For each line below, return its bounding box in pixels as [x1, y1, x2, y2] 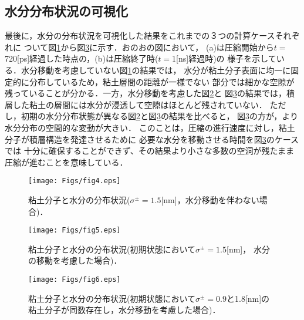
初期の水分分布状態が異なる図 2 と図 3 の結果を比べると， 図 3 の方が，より [21, 110, 298, 122]
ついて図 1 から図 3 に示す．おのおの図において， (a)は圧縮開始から [23, 41, 274, 53]
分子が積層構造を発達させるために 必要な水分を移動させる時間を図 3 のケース [5, 133, 299, 145]
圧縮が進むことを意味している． [5, 156, 128, 168]
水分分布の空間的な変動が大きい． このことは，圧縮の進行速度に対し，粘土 [5, 121, 295, 133]
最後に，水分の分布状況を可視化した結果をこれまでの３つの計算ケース [5, 29, 275, 42]
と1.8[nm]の [227, 292, 270, 304]
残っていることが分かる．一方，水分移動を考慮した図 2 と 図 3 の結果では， [5, 87, 286, 99]
